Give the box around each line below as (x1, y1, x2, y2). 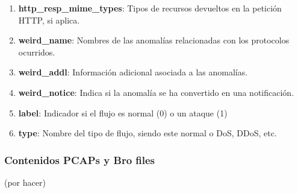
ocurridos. (18, 45, 55, 58)
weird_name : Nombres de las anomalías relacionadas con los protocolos (18, 34, 290, 46)
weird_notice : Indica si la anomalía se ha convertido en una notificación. (18, 86, 294, 98)
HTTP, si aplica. (18, 13, 80, 26)
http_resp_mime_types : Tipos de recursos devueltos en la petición (18, 2, 282, 14)
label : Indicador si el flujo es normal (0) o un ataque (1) (18, 106, 228, 119)
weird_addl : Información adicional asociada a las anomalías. (18, 66, 248, 78)
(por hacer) (4, 176, 46, 188)
